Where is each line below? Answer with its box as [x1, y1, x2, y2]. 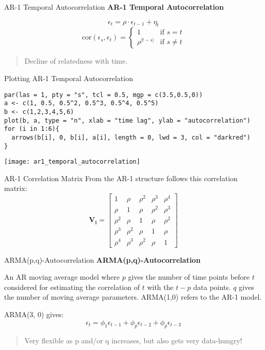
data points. [193, 281, 231, 292]
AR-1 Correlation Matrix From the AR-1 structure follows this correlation [4, 172, 238, 183]
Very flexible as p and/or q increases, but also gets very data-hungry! [24, 335, 242, 346]
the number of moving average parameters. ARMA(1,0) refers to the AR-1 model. [4, 291, 262, 302]
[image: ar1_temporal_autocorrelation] [4, 158, 140, 166]
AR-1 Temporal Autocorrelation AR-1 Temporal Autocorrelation [4, 2, 224, 12]
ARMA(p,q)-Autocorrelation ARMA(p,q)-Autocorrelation [4, 254, 201, 265]
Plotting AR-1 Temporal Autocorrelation [4, 72, 133, 83]
